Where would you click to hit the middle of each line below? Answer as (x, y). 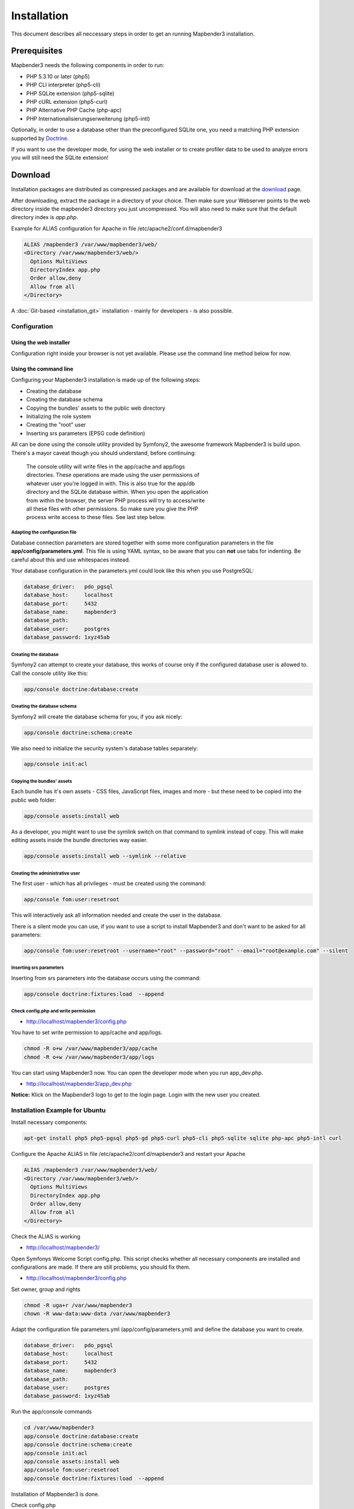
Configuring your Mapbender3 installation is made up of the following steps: (106, 380)
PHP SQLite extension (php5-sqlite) (70, 93)
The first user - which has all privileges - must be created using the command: (109, 884)
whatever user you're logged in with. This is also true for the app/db (111, 483)
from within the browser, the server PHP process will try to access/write (115, 500)
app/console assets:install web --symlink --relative (105, 856)
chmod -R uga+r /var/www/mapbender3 (78, 1305)
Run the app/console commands (52, 1412)
